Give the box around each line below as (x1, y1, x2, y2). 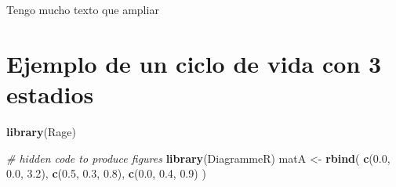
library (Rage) (6, 123, 76, 139)
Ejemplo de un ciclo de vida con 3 (6, 47, 382, 79)
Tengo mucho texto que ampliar (6, 2, 159, 17)
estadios (6, 77, 94, 110)
